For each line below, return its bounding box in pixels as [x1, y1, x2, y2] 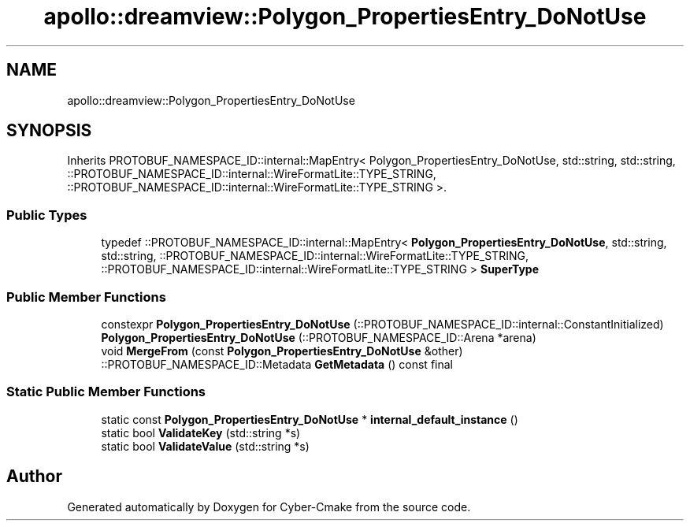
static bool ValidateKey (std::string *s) [101, 425, 301, 440]
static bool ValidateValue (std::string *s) [101, 439, 310, 453]
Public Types [6, 206, 87, 223]
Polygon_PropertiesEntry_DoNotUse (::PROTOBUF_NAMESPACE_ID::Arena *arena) [101, 330, 536, 344]
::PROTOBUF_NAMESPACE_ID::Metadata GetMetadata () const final [101, 357, 453, 371]
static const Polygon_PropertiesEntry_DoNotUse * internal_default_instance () [101, 412, 518, 426]
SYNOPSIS [6, 121, 92, 141]
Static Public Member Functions [6, 384, 206, 400]
